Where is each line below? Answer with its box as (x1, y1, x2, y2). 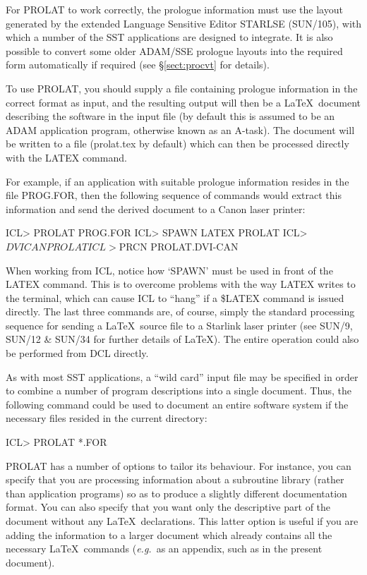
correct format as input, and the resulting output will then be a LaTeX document (6, 95, 361, 109)
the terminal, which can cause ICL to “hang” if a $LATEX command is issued (6, 290, 344, 305)
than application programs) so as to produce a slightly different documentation (6, 485, 347, 500)
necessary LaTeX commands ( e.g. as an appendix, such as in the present (6, 541, 323, 556)
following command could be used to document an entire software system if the (6, 397, 349, 411)
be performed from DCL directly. (6, 346, 149, 361)
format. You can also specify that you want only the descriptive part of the (6, 500, 331, 514)
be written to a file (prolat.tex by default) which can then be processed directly (6, 136, 349, 151)
